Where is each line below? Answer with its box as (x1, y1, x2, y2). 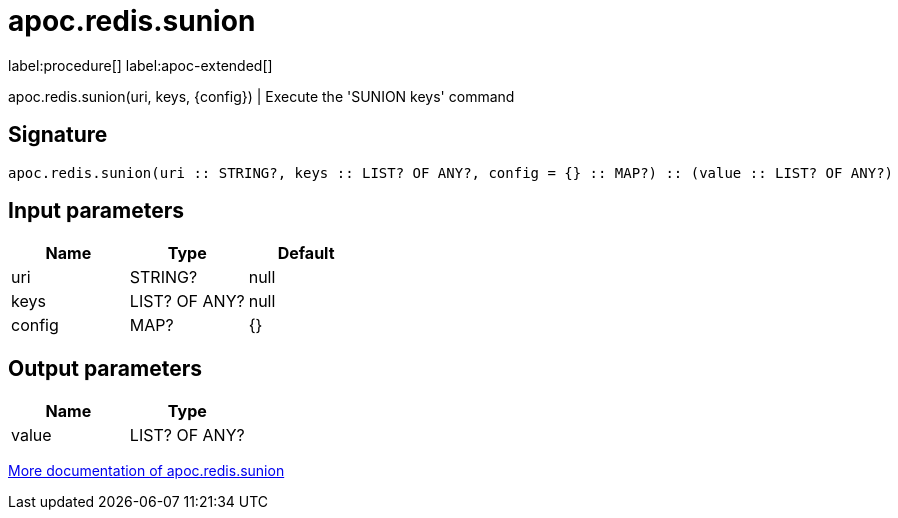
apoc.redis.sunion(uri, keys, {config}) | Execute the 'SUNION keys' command (8, 87, 515, 105)
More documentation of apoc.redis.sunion (8, 462, 285, 480)
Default (277, 243, 335, 264)
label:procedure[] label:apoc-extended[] (8, 56, 273, 74)
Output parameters (8, 355, 202, 381)
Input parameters (8, 198, 185, 224)
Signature (8, 122, 108, 148)
